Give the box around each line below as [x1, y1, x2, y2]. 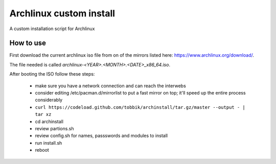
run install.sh [35, 139, 62, 146]
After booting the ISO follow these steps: [9, 71, 95, 77]
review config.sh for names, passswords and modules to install [35, 133, 168, 139]
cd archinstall [35, 118, 64, 125]
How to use [9, 39, 46, 48]
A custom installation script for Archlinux [9, 26, 95, 32]
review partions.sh [35, 125, 74, 131]
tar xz [35, 111, 52, 118]
